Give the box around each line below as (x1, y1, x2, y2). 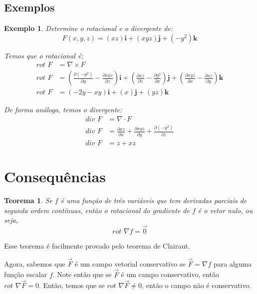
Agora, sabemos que (4, 258, 65, 269)
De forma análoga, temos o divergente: (4, 104, 122, 115)
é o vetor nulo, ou (198, 205, 253, 215)
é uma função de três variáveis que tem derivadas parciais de (60, 195, 247, 205)
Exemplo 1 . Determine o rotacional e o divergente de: (4, 23, 173, 33)
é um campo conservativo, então (121, 269, 220, 280)
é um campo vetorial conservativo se (74, 258, 186, 269)
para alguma (213, 258, 252, 269)
